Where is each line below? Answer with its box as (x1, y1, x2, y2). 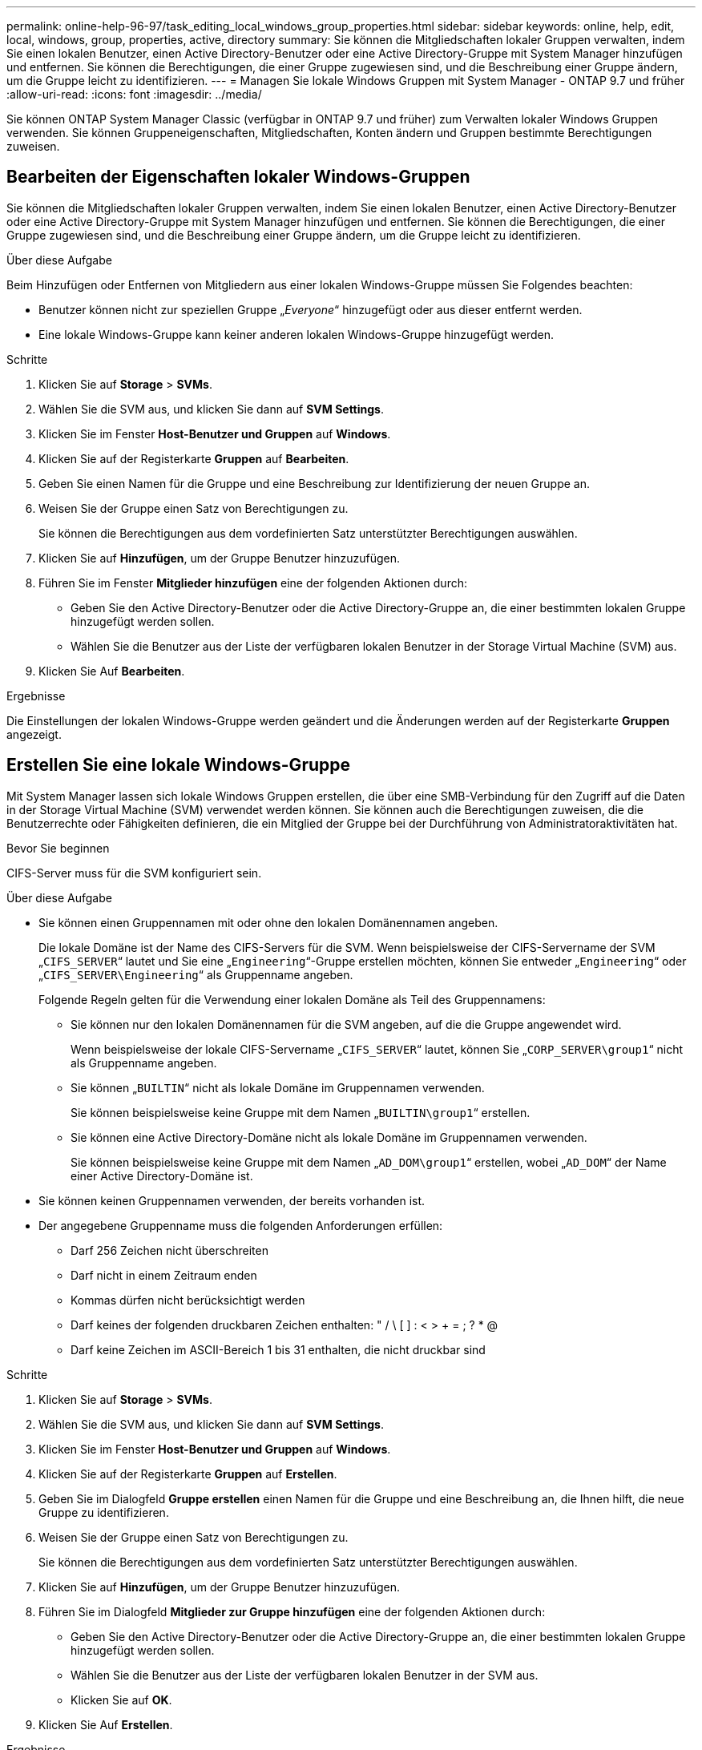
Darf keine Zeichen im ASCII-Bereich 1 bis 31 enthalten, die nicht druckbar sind (71, 1342, 486, 1357)
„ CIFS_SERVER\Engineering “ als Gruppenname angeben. (38, 967, 353, 982)
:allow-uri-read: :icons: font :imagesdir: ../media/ (6, 87, 262, 101)
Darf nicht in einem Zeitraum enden (71, 1268, 257, 1282)
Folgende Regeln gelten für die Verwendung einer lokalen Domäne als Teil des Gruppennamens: (38, 992, 546, 1006)
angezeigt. (6, 727, 62, 741)
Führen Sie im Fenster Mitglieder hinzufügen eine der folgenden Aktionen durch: (38, 575, 467, 590)
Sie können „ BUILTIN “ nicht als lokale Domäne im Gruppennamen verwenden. (71, 1080, 485, 1095)
